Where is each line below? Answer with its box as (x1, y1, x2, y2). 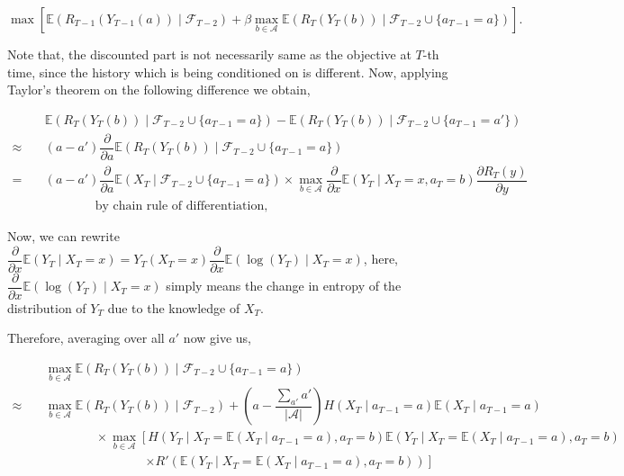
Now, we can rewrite (7, 227, 120, 246)
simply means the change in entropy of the (166, 276, 402, 295)
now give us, (183, 328, 251, 347)
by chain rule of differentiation (95, 200, 265, 213)
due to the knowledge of (107, 298, 240, 317)
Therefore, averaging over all (7, 328, 165, 347)
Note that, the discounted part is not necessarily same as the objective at (7, 45, 411, 63)
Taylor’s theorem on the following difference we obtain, (7, 80, 311, 99)
